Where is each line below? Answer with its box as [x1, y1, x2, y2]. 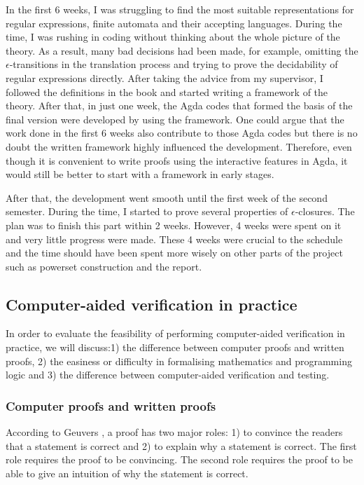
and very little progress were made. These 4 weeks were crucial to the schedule [6, 231, 343, 246]
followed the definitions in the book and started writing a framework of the [6, 84, 328, 99]
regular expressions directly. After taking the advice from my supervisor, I [6, 70, 323, 85]
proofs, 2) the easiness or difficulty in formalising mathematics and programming [6, 353, 352, 368]
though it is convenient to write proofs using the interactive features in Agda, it [6, 153, 348, 168]
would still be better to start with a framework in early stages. [6, 167, 274, 182]
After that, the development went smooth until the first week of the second [6, 190, 328, 205]
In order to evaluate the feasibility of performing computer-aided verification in [6, 326, 345, 341]
